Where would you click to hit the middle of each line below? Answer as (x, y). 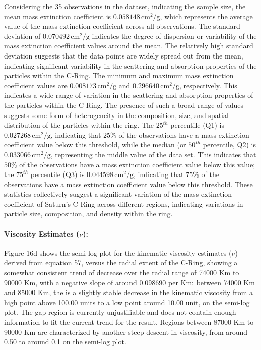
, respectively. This (208, 85)
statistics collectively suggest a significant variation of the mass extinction (118, 194)
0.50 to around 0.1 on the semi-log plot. (65, 342)
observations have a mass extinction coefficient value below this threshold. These (128, 184)
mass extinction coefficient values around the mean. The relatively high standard (129, 46)
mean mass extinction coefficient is (58, 16)
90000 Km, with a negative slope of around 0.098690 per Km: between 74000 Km (129, 282)
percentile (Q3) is (57, 174)
